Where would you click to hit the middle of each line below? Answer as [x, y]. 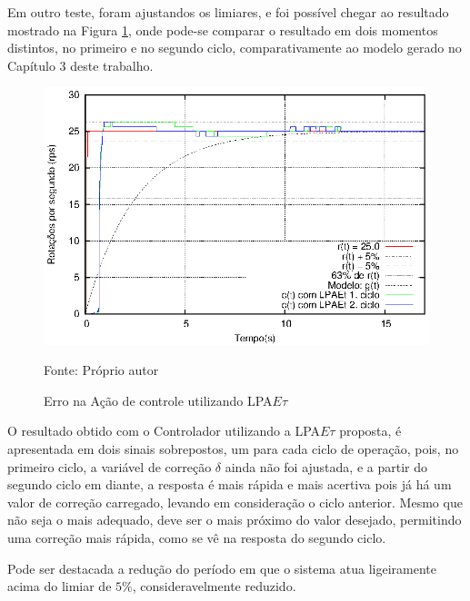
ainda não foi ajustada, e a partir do [326, 466]
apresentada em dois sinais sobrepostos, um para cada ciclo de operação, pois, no [233, 448]
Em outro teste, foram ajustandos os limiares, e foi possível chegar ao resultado [228, 12]
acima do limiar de [60, 586]
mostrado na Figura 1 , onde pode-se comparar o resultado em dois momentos [223, 30]
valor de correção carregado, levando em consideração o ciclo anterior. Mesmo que [235, 502]
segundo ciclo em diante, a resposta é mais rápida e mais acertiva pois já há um [230, 484]
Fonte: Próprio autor [101, 370]
